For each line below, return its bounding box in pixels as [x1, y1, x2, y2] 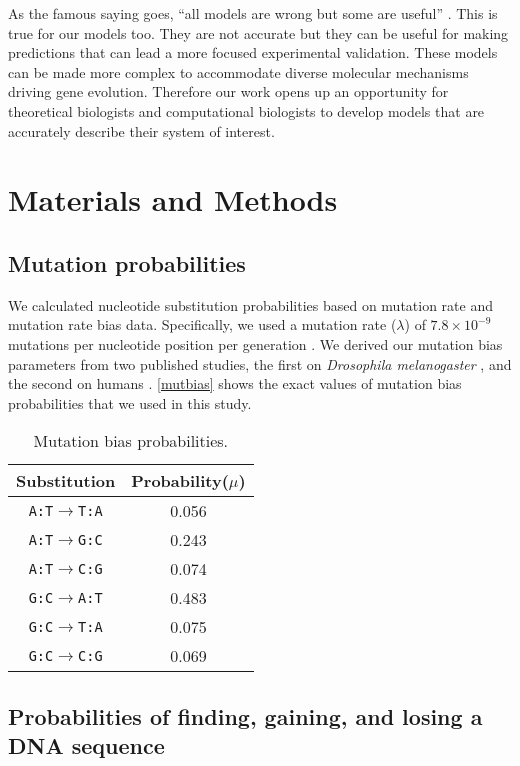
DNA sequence [8, 730, 165, 761]
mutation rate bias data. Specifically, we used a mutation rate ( [8, 314, 397, 335]
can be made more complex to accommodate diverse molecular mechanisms [8, 61, 469, 82]
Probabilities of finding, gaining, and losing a [8, 700, 483, 731]
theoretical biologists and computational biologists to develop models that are [8, 100, 485, 121]
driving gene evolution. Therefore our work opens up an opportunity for [8, 81, 449, 102]
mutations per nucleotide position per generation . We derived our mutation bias [8, 333, 503, 354]
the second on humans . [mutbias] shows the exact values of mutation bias [8, 373, 462, 394]
